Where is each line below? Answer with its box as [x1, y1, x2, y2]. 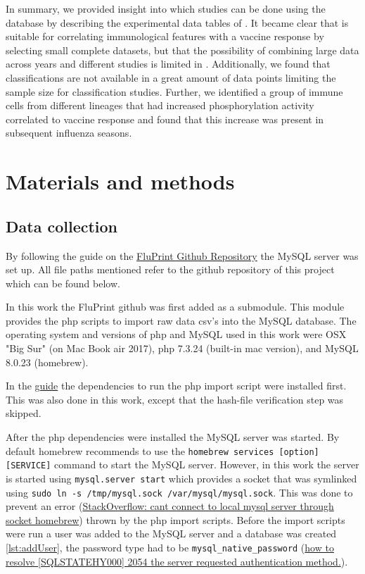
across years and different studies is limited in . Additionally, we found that [6, 56, 331, 71]
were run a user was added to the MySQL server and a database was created [6, 526, 337, 541]
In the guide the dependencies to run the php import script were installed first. [6, 378, 347, 393]
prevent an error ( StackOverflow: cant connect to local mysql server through [6, 499, 334, 513]
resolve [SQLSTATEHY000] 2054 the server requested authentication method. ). [6, 554, 348, 568]
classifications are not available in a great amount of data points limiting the [6, 70, 336, 85]
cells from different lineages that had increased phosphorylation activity [6, 98, 314, 113]
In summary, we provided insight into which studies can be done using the [6, 1, 326, 15]
